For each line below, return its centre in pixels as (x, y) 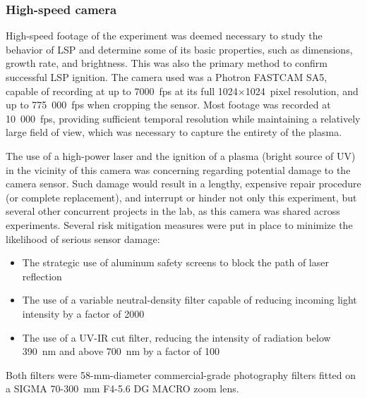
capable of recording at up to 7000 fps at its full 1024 (122, 91)
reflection (42, 276)
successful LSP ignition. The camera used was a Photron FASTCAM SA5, (167, 77)
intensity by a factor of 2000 (83, 313)
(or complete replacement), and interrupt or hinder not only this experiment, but (181, 197)
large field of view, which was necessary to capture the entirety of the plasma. (174, 132)
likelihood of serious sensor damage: (83, 238)
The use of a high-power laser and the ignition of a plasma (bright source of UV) (181, 155)
